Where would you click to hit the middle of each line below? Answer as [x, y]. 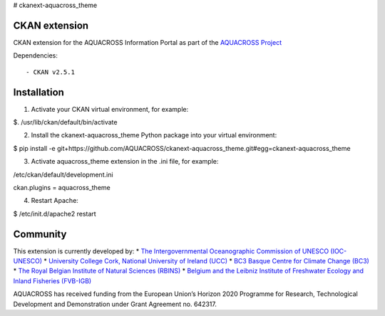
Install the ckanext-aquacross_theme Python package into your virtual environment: [154, 135]
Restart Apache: [55, 201]
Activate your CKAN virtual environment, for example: [110, 109]
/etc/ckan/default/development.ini [63, 174]
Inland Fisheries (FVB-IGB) [52, 280]
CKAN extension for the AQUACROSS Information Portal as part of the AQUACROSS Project [147, 42]
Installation [38, 92]
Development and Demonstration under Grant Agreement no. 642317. [115, 304]
